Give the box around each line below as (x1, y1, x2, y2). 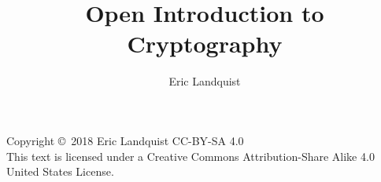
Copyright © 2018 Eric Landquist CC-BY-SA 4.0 (6, 132, 244, 148)
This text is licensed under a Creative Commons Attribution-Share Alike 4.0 (6, 147, 375, 164)
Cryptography (127, 27, 283, 60)
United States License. (6, 163, 114, 180)
